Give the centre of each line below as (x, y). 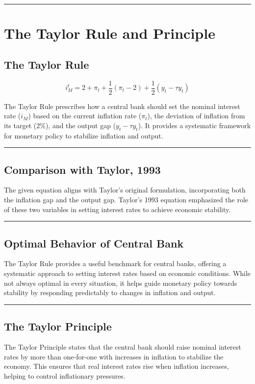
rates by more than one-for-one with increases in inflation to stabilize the (114, 356)
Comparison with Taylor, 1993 (82, 169)
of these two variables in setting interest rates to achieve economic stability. (117, 209)
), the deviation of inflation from (196, 116)
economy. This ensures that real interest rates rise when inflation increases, (116, 366)
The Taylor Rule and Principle (110, 33)
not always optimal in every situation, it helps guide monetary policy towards (121, 283)
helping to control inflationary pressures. (65, 375)
